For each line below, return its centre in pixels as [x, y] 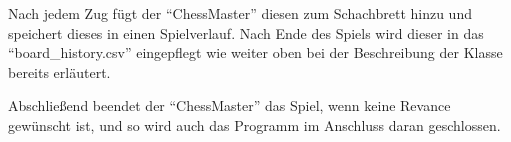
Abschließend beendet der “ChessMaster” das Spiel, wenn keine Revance [229, 105]
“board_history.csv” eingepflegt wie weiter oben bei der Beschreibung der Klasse [255, 52]
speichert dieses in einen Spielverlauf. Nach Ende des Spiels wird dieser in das [246, 32]
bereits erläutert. [59, 71]
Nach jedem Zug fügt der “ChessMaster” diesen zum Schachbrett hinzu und [240, 13]
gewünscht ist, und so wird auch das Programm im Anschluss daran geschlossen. [254, 124]
